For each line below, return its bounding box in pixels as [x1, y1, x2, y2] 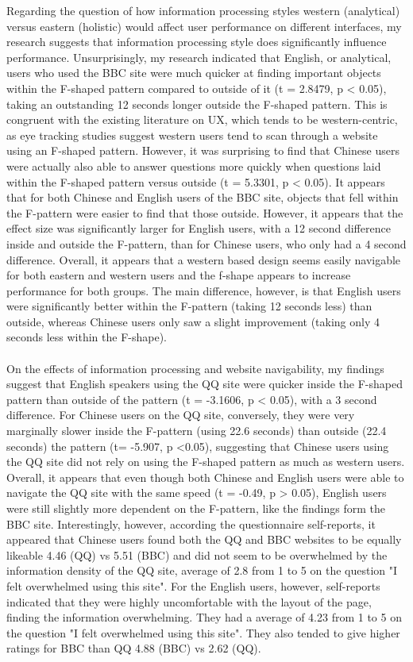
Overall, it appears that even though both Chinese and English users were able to [6, 468, 404, 485]
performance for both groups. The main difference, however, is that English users [6, 282, 401, 298]
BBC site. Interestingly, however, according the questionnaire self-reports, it [6, 515, 376, 532]
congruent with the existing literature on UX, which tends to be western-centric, [6, 111, 398, 128]
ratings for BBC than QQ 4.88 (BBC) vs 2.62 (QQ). [6, 640, 261, 656]
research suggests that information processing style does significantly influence [6, 33, 387, 50]
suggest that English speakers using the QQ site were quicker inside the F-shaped [6, 375, 403, 392]
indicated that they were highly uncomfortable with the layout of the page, [6, 593, 372, 610]
